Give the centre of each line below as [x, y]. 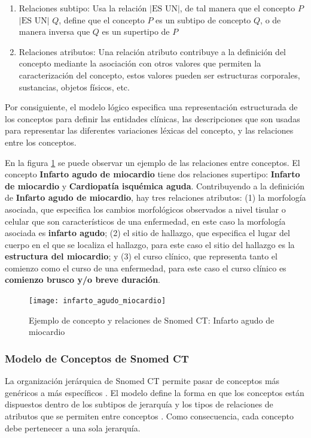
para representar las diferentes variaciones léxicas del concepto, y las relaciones [149, 130]
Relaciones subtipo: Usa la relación [83, 8]
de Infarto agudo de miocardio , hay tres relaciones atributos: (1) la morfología [155, 197]
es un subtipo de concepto [203, 19]
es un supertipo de [136, 31]
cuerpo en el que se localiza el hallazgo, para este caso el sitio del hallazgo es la [150, 244]
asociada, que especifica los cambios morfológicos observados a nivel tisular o [145, 209]
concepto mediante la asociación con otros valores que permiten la [140, 63]
